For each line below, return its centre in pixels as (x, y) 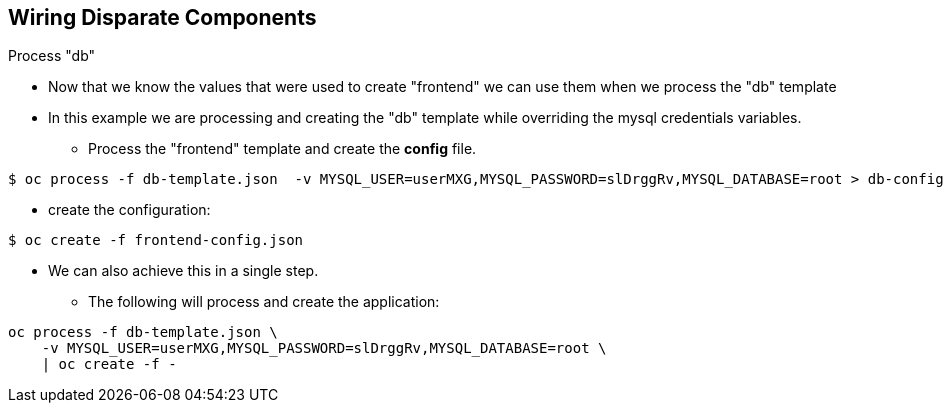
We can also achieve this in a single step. (183, 271)
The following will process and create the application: (264, 302)
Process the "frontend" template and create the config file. (282, 149)
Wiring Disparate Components (162, 17)
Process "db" (52, 56)
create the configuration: (129, 210)
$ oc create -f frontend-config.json (156, 240)
